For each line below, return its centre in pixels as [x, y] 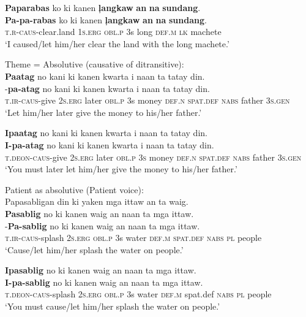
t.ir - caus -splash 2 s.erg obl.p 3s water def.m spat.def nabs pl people [133, 238]
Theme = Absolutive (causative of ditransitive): [95, 64]
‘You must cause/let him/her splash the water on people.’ [113, 306]
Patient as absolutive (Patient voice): [74, 189]
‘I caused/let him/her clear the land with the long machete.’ [117, 43]
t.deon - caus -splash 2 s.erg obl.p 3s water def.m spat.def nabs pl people [138, 294]
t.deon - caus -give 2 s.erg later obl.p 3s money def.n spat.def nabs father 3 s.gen [153, 157]
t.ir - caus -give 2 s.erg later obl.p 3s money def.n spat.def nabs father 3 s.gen [147, 100]
